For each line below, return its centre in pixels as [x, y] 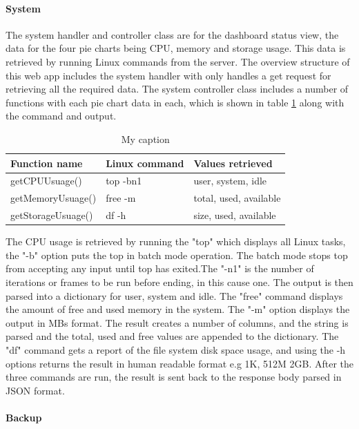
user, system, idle [230, 181]
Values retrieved [233, 163]
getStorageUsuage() [52, 215]
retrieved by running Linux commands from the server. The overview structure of [178, 61]
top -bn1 [124, 181]
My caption [145, 139]
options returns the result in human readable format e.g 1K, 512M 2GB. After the [179, 363]
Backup [24, 417]
